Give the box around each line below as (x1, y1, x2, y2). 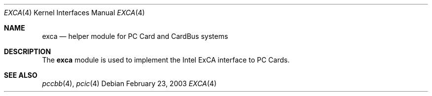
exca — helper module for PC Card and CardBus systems (42, 32, 228, 40)
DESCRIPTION (4, 47, 51, 56)
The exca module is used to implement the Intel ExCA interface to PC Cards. (42, 56, 290, 64)
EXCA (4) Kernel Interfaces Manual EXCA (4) (4, 8, 145, 17)
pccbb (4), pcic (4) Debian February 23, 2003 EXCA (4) (42, 79, 217, 88)
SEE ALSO (4, 71, 37, 79)
